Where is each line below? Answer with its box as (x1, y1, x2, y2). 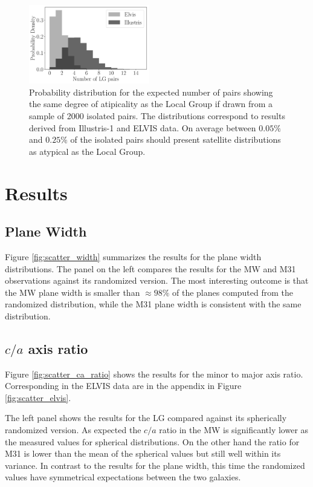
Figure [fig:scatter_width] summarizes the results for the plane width (5, 250, 262, 263)
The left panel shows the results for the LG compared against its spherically (5, 411, 287, 424)
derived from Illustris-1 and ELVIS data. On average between (29, 121, 256, 134)
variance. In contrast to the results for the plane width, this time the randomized (5, 459, 305, 471)
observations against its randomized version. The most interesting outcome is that (5, 274, 309, 287)
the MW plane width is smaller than (5, 286, 140, 298)
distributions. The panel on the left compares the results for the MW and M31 (5, 262, 296, 275)
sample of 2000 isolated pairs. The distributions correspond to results (29, 109, 285, 122)
